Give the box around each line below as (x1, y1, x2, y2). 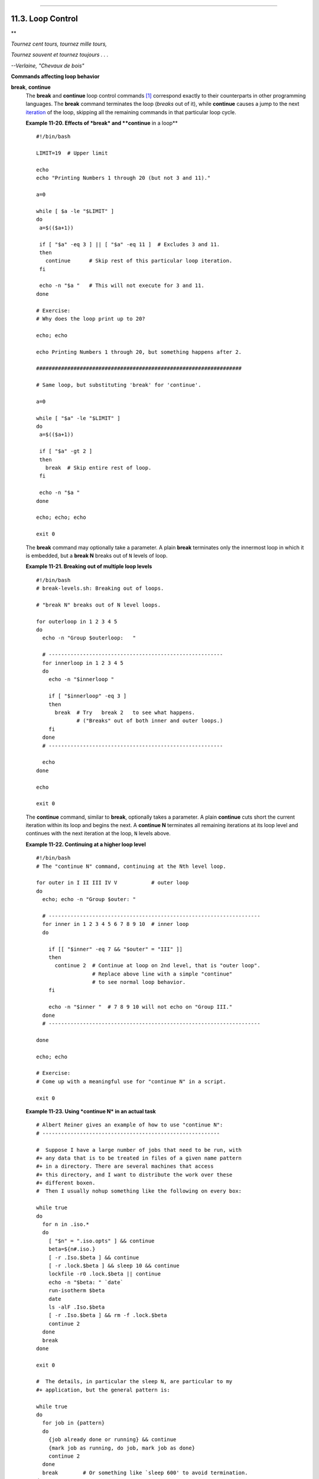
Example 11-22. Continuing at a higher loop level (25, 841, 146, 848)
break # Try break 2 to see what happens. (54, 709, 195, 716)
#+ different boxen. (36, 1180, 96, 1186)
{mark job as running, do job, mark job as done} (48, 1444, 195, 1451)
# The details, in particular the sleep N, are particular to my (36, 1378, 233, 1385)
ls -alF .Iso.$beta (48, 1303, 105, 1310)
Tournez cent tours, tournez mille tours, (11, 40, 108, 47)
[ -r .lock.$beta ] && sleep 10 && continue (48, 1262, 180, 1269)
